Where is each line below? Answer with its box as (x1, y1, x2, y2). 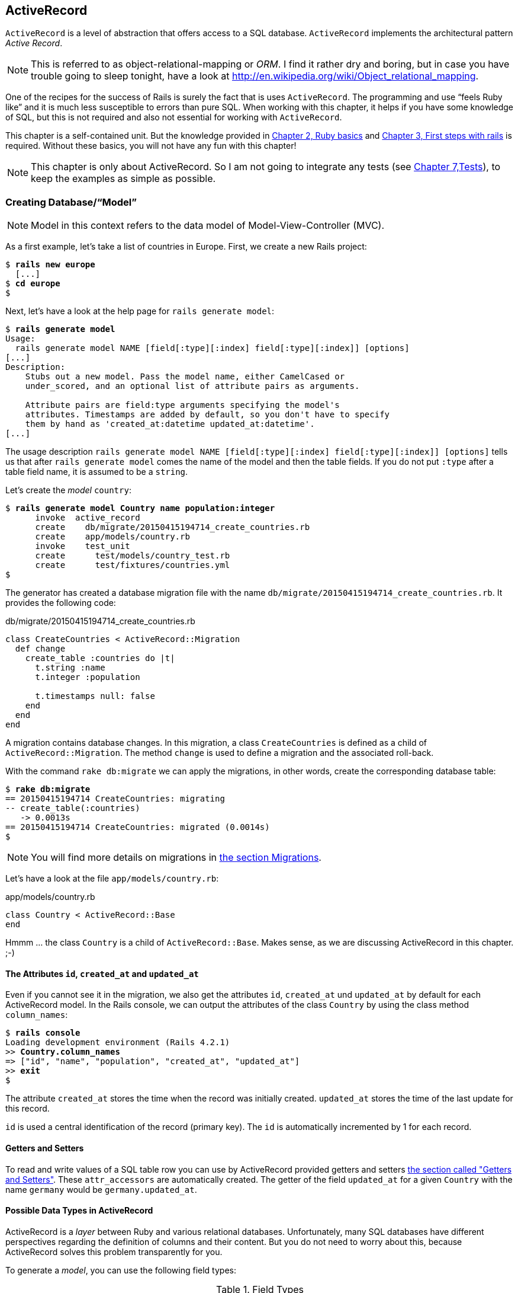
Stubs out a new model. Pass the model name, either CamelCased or (25, 372, 345, 382)
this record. (5, 1103, 50, 1114)
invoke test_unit (35, 541, 130, 551)
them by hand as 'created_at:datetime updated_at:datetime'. (25, 419, 315, 429)
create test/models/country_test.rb (35, 551, 230, 561)
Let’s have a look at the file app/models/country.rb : (5, 873, 219, 884)
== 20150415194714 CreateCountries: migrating (5, 794, 225, 804)
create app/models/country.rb (35, 532, 190, 542)
